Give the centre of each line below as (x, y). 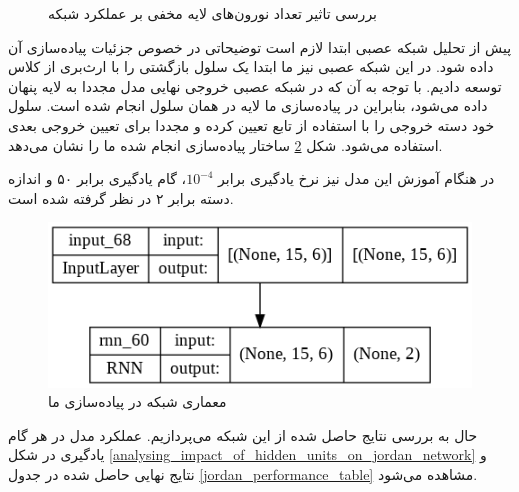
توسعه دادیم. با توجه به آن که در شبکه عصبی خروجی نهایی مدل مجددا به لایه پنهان (255, 85)
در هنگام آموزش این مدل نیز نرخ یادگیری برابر (356, 178)
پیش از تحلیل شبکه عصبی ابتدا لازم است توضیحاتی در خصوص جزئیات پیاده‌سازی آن (260, 46)
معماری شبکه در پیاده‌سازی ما (137, 401)
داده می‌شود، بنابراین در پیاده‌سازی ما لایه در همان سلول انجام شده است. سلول (248, 105)
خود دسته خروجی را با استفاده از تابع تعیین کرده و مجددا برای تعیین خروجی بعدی (251, 124)
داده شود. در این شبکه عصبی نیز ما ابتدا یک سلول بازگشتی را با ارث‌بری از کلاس (251, 66)
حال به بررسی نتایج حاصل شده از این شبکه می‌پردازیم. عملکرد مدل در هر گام (243, 434)
